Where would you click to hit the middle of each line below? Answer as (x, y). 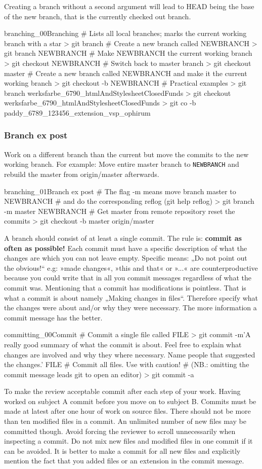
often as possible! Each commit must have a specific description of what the (126, 248)
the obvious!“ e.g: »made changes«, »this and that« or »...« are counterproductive (131, 267)
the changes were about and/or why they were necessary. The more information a (130, 308)
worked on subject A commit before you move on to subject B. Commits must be (130, 401)
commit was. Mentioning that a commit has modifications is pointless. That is (125, 287)
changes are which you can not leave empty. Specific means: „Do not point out (126, 258)
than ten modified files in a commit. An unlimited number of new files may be (125, 421)
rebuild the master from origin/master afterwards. (82, 174)
